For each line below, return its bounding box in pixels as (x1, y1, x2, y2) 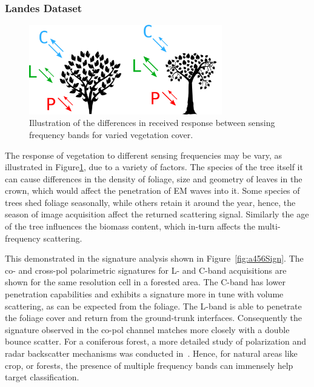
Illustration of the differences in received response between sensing (29, 116, 275, 129)
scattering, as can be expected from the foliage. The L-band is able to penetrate (5, 299, 302, 312)
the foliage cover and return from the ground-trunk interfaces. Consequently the (5, 311, 302, 324)
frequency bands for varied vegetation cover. (29, 128, 193, 141)
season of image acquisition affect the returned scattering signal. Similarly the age (5, 208, 309, 220)
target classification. (5, 371, 79, 383)
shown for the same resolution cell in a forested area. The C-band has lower (5, 276, 286, 288)
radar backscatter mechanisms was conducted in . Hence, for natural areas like (5, 347, 298, 359)
